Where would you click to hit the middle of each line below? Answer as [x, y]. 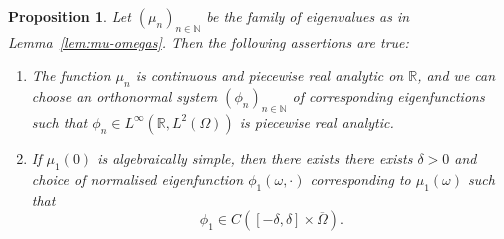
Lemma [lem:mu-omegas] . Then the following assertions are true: [208, 41]
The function [71, 75]
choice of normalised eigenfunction [137, 178]
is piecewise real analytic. [316, 121]
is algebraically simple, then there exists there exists [255, 157]
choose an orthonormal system [124, 96]
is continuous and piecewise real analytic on [269, 75]
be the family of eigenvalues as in [308, 16]
